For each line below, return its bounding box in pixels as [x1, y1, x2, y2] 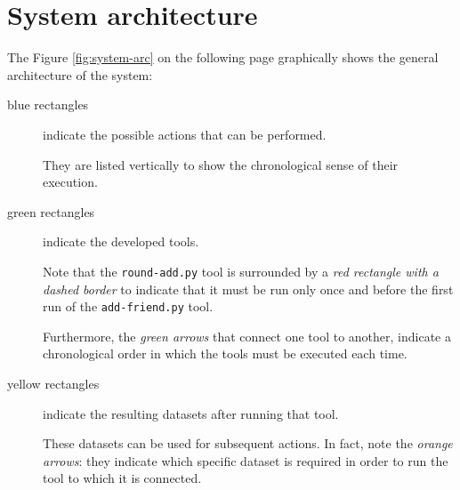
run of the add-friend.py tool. [43, 297, 214, 316]
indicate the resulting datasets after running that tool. [43, 404, 339, 422]
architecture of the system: [7, 65, 153, 84]
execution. [43, 173, 98, 191]
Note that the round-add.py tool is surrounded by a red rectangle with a [43, 261, 439, 280]
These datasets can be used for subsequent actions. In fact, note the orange [43, 434, 453, 453]
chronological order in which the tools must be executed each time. [43, 344, 408, 363]
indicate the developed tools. [43, 232, 199, 251]
